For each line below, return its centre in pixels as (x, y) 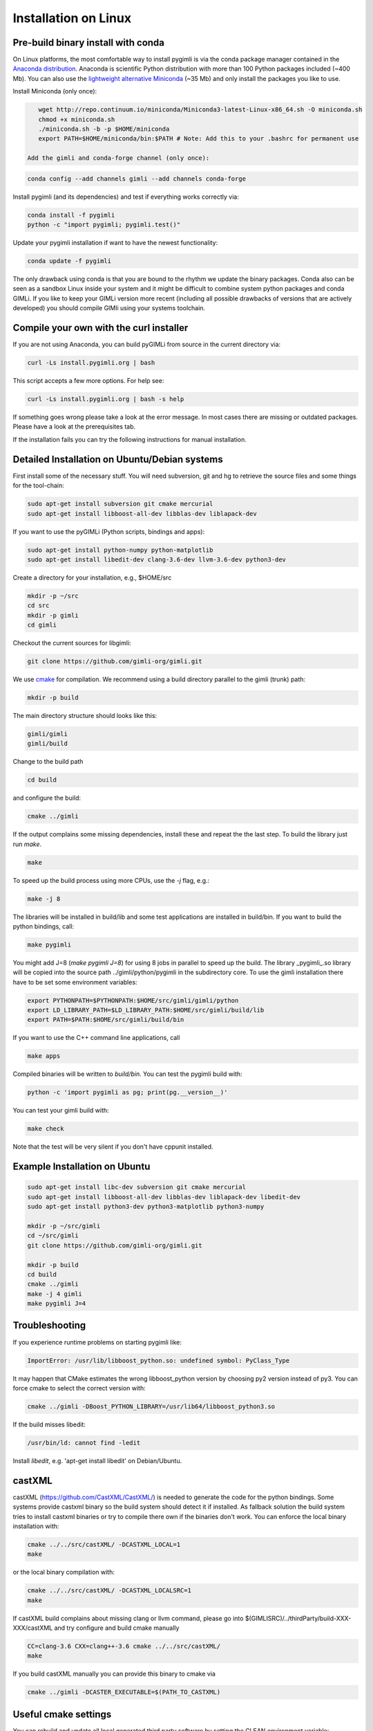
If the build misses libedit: (49, 1424)
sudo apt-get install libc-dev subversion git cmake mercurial (137, 1187)
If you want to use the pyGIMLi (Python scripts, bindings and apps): (109, 531)
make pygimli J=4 (57, 1304)
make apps (44, 1056)
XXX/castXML (33, 1628)
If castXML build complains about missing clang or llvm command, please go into (128, 1618)
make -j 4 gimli (55, 1294)
